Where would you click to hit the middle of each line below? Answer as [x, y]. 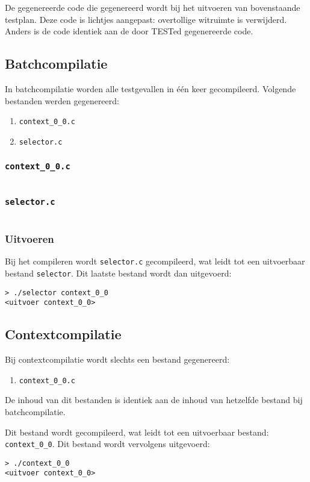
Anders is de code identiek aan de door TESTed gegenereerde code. [129, 31]
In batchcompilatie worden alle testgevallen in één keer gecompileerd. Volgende [150, 88]
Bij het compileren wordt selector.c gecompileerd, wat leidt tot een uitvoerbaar [155, 261]
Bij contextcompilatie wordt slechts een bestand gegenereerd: [117, 359]
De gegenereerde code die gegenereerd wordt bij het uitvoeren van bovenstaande [153, 7]
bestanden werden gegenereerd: [62, 100]
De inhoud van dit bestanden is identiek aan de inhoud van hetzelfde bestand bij [154, 400]
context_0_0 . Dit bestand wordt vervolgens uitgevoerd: [107, 444]
